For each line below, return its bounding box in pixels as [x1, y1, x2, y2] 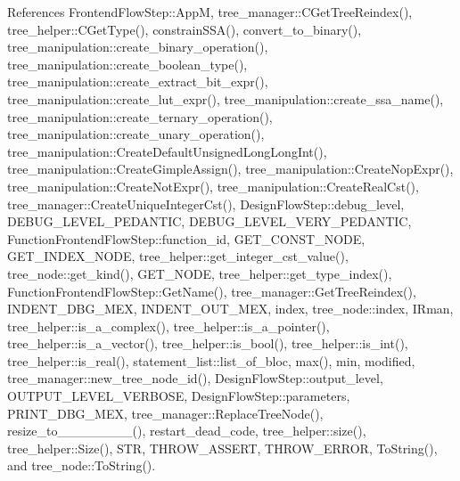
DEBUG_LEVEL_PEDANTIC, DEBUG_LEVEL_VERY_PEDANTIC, [7, 212, 412, 231]
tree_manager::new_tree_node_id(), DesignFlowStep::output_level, [7, 369, 383, 387]
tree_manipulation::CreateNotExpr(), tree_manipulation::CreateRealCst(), [7, 176, 419, 195]
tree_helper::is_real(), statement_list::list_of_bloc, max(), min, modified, [7, 351, 415, 370]
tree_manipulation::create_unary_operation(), [7, 125, 265, 143]
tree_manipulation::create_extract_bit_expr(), [7, 72, 268, 91]
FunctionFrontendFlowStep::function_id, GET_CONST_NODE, [7, 229, 366, 248]
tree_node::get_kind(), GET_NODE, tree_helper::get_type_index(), [7, 264, 392, 282]
